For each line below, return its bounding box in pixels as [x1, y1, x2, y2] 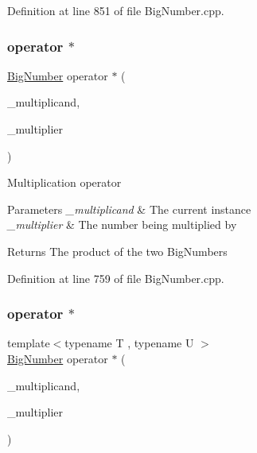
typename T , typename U [64, 335, 194, 351]
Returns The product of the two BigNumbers [7, 242, 228, 259]
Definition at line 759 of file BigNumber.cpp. [7, 269, 224, 286]
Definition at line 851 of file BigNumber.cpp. [7, 2, 224, 18]
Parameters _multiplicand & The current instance [7, 200, 251, 217]
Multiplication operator [7, 174, 122, 191]
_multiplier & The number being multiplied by [7, 216, 237, 233]
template [7, 335, 50, 351]
